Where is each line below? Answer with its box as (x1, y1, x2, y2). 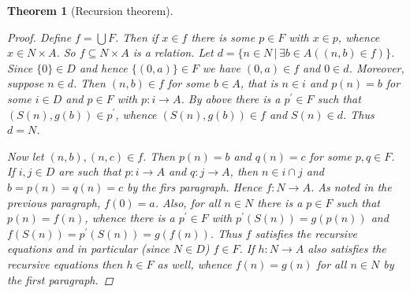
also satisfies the (307, 240, 386, 257)
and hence (79, 59, 128, 76)
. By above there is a (181, 90, 281, 106)
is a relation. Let (132, 44, 214, 61)
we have (202, 59, 240, 76)
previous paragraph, (7, 194, 101, 210)
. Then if (114, 28, 158, 45)
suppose (7, 75, 44, 91)
